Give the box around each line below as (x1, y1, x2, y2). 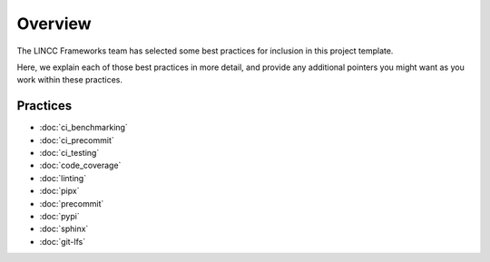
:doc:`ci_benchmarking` (39, 122, 129, 133)
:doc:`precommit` (39, 198, 104, 209)
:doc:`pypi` (39, 210, 81, 221)
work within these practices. (16, 74, 122, 85)
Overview (16, 14, 92, 34)
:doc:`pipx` (39, 186, 80, 197)
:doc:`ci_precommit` (39, 134, 114, 145)
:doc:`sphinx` (39, 223, 89, 235)
